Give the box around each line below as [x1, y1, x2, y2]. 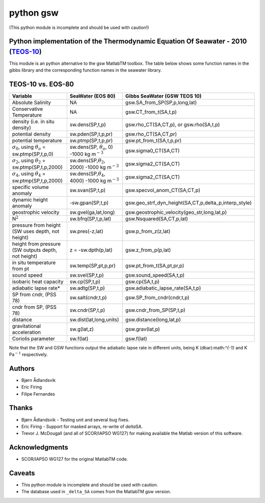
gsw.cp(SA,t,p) [125, 278, 159, 285]
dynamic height [12, 196, 48, 203]
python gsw [9, 7, 59, 18]
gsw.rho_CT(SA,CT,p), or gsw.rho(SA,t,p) [125, 121, 220, 128]
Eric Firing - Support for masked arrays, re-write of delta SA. [21, 424, 143, 429]
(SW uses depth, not [12, 228, 60, 235]
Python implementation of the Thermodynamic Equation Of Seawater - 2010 [9, 37, 247, 46]
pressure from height [12, 221, 61, 228]
